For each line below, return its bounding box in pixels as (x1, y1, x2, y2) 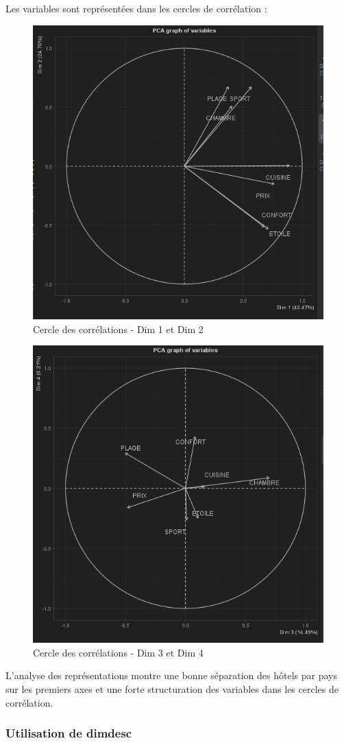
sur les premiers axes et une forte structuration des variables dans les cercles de (5, 682, 339, 696)
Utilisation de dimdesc (5, 724, 132, 742)
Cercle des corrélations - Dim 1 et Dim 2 (33, 321, 204, 336)
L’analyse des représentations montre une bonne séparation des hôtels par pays (5, 668, 337, 683)
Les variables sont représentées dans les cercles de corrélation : (5, 1, 267, 15)
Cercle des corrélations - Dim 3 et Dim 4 (33, 645, 204, 659)
